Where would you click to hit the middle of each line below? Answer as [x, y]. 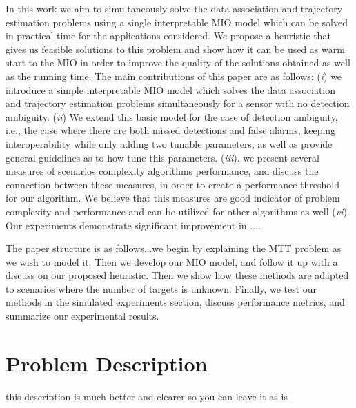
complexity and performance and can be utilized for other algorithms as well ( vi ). [178, 211]
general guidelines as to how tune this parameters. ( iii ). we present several [162, 157]
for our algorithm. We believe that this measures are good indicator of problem [173, 198]
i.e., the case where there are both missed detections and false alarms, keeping [171, 130]
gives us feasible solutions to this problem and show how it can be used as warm [175, 49]
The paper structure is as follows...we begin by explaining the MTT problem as [174, 248]
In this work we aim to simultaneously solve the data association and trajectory [174, 8]
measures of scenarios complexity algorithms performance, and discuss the [162, 171]
